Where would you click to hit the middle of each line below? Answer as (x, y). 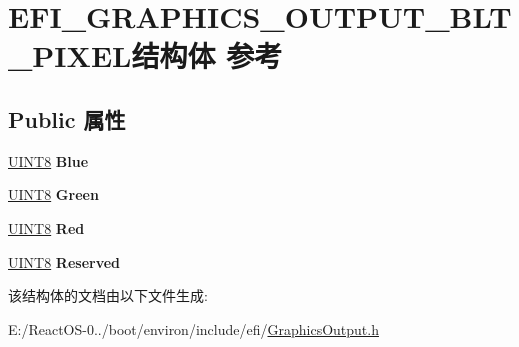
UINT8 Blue (48, 160)
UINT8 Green (53, 194)
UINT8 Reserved (64, 261)
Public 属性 (67, 118)
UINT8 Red (46, 227)
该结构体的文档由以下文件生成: (108, 295)
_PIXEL (70, 55)
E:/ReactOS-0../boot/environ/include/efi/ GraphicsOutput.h (193, 328)
